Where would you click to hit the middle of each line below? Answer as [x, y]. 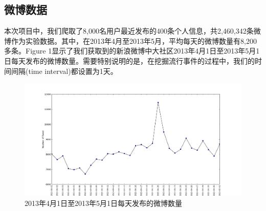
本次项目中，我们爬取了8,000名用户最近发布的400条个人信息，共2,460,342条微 [132, 31]
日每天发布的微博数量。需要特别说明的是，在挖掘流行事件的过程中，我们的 [129, 60]
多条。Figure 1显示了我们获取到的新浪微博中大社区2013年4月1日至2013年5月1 [132, 51]
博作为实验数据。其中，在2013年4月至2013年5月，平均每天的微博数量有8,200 [130, 41]
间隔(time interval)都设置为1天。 [64, 71]
